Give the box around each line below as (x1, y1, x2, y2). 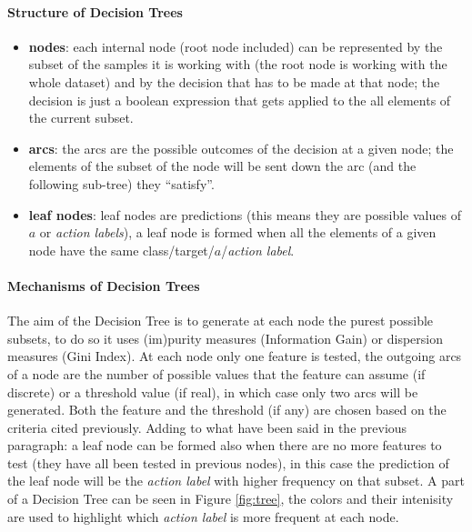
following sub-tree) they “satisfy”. (28, 174, 215, 193)
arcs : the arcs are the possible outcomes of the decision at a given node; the (28, 138, 454, 157)
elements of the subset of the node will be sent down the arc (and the (28, 156, 417, 176)
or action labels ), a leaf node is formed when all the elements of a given (39, 223, 437, 242)
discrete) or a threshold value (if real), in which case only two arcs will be (7, 382, 418, 401)
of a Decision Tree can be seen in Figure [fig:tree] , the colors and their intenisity (7, 489, 454, 508)
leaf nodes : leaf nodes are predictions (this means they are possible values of (28, 205, 461, 224)
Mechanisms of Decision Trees (7, 276, 200, 295)
